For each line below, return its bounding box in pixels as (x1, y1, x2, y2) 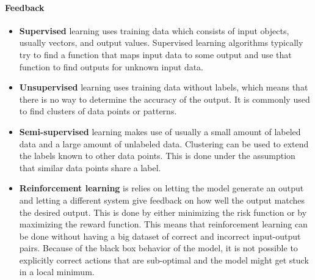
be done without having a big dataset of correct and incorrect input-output (19, 229, 301, 242)
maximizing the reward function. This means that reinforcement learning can (19, 218, 308, 230)
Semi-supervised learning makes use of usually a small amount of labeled (19, 125, 301, 138)
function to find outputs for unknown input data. (19, 60, 204, 73)
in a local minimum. (19, 265, 95, 278)
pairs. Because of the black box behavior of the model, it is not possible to (19, 241, 298, 254)
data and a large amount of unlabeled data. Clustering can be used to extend (19, 137, 309, 150)
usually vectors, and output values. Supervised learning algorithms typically (19, 36, 303, 49)
